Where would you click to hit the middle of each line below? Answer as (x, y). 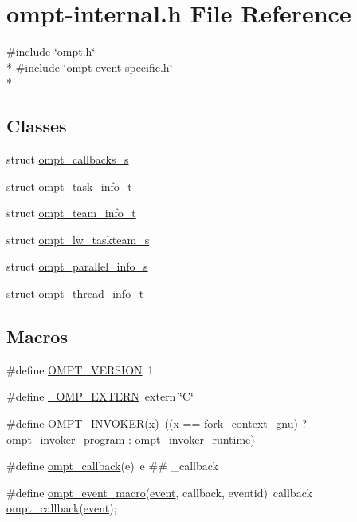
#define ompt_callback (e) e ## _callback (112, 466)
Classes (37, 126)
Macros (37, 336)
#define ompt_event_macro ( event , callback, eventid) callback (159, 492)
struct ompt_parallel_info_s (77, 266)
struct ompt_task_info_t (69, 186)
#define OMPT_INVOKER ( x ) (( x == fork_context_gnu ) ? (157, 423)
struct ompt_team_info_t (71, 213)
